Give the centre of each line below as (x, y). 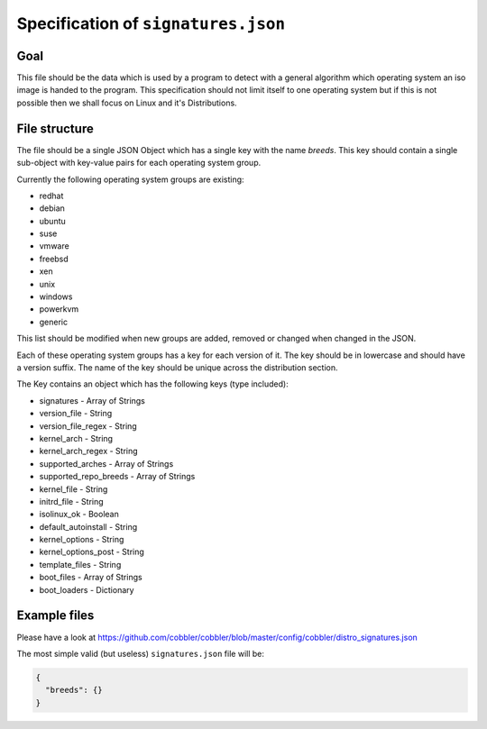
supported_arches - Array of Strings (106, 463)
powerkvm (59, 309)
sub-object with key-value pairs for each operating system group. (139, 163)
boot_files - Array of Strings (91, 578)
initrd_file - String (71, 501)
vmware (54, 246)
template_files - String (80, 564)
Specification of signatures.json (151, 23)
